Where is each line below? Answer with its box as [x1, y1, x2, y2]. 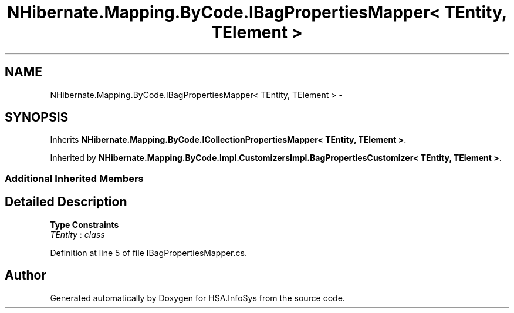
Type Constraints [50, 219, 119, 230]
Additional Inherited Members [5, 172, 144, 184]
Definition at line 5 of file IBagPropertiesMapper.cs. [50, 247, 247, 258]
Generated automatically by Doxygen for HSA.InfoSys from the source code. [50, 292, 345, 303]
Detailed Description [5, 194, 127, 210]
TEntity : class [50, 229, 105, 240]
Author [5, 268, 46, 283]
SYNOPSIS [5, 110, 69, 125]
